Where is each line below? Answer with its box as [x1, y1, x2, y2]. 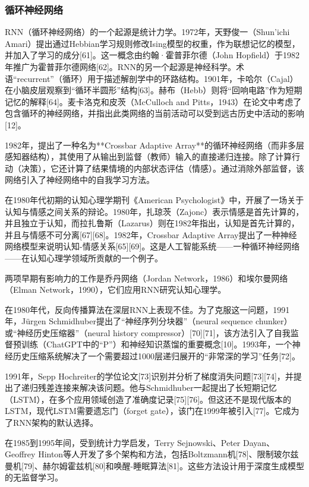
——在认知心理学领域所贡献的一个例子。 [5, 251, 163, 264]
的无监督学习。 [5, 471, 63, 483]
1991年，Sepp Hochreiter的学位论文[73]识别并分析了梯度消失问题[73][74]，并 [5, 369, 294, 382]
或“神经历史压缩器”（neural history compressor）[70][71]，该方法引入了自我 [5, 326, 291, 339]
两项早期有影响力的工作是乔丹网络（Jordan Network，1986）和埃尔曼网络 [5, 271, 288, 284]
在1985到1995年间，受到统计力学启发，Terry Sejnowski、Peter [5, 436, 241, 448]
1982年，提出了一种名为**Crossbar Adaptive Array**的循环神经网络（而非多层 [5, 138, 304, 151]
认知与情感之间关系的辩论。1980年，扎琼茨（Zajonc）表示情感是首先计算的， [5, 205, 304, 217]
